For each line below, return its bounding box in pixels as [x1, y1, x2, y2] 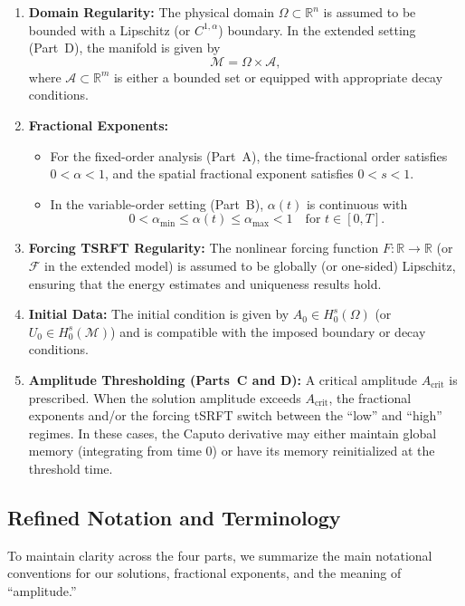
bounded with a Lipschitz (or [28, 20, 191, 39]
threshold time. [28, 458, 113, 477]
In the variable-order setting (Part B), [50, 194, 264, 213]
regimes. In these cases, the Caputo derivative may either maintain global [28, 423, 437, 442]
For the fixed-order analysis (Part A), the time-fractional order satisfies [50, 146, 448, 165]
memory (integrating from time [28, 441, 202, 460]
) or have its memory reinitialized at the [212, 441, 435, 460]
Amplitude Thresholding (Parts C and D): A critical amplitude [28, 370, 417, 389]
